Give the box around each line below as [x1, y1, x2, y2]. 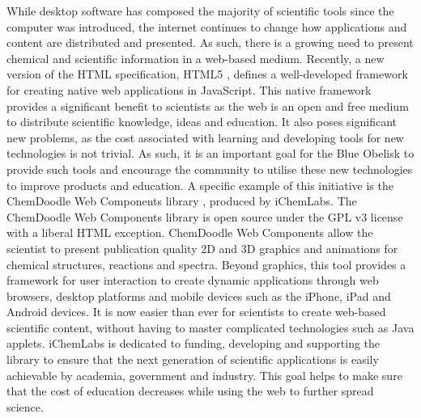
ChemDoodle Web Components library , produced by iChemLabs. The [6, 192, 357, 209]
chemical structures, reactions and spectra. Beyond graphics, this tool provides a [6, 255, 406, 272]
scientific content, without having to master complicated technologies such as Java [6, 319, 415, 336]
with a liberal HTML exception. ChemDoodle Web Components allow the [6, 224, 373, 241]
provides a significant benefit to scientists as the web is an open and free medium [6, 97, 409, 114]
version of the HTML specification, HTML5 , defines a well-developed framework [6, 65, 408, 82]
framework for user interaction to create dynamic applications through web [6, 272, 379, 289]
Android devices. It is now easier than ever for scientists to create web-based [6, 303, 386, 320]
